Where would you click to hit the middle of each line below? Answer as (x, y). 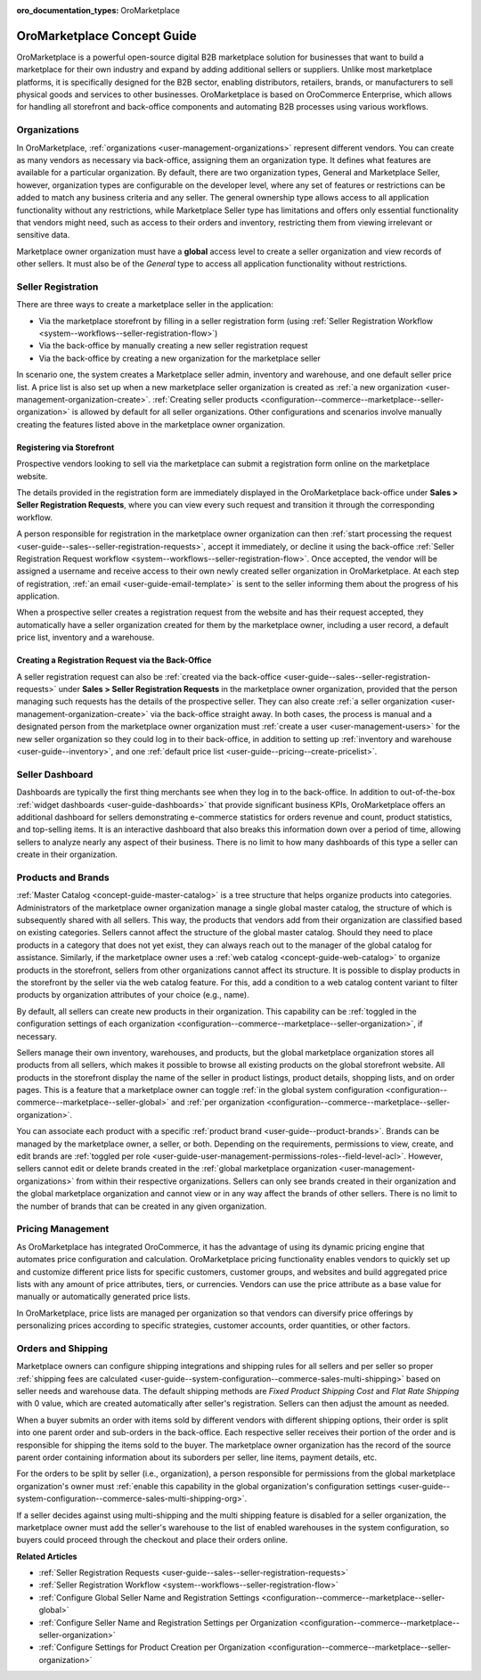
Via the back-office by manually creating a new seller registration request (173, 346)
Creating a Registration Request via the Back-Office (114, 660)
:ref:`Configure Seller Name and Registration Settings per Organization (168, 1622)
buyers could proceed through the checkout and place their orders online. (152, 1540)
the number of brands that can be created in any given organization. (142, 1206)
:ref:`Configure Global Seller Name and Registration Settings (149, 1597)
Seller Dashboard (55, 774)
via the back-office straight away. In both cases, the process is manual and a (291, 714)
